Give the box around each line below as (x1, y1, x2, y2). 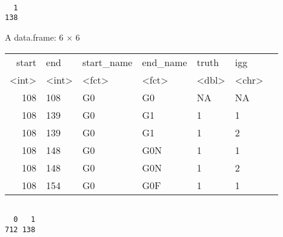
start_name (82, 55, 133, 69)
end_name (142, 55, 187, 69)
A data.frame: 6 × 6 (5, 30, 80, 43)
